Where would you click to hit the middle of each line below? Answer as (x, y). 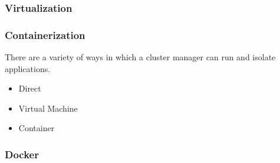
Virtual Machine (48, 108)
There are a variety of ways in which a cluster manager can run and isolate (140, 57)
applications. (28, 68)
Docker (22, 154)
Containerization (45, 35)
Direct (30, 88)
